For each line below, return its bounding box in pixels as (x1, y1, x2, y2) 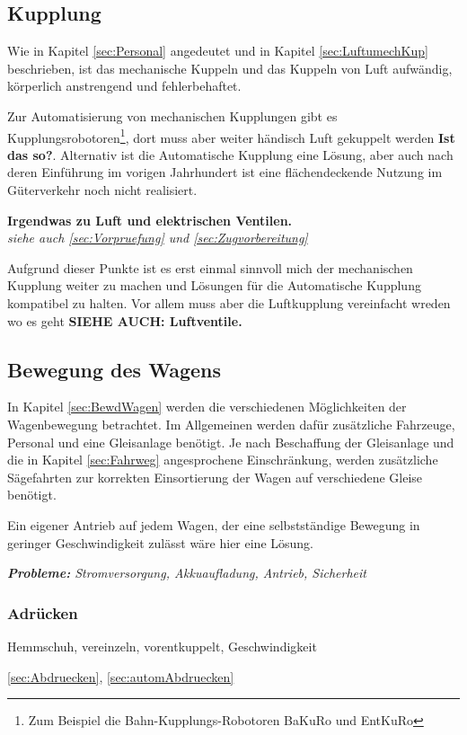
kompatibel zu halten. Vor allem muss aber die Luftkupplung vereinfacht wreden (7, 293, 451, 312)
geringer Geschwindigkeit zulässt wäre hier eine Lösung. (7, 533, 314, 552)
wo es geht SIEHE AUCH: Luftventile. (7, 311, 242, 330)
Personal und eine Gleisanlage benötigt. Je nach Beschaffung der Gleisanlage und (7, 432, 454, 451)
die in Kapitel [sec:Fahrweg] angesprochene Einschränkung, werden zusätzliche (7, 450, 438, 469)
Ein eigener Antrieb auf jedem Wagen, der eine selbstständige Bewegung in (7, 515, 420, 534)
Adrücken (7, 601, 78, 624)
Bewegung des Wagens (7, 355, 221, 383)
